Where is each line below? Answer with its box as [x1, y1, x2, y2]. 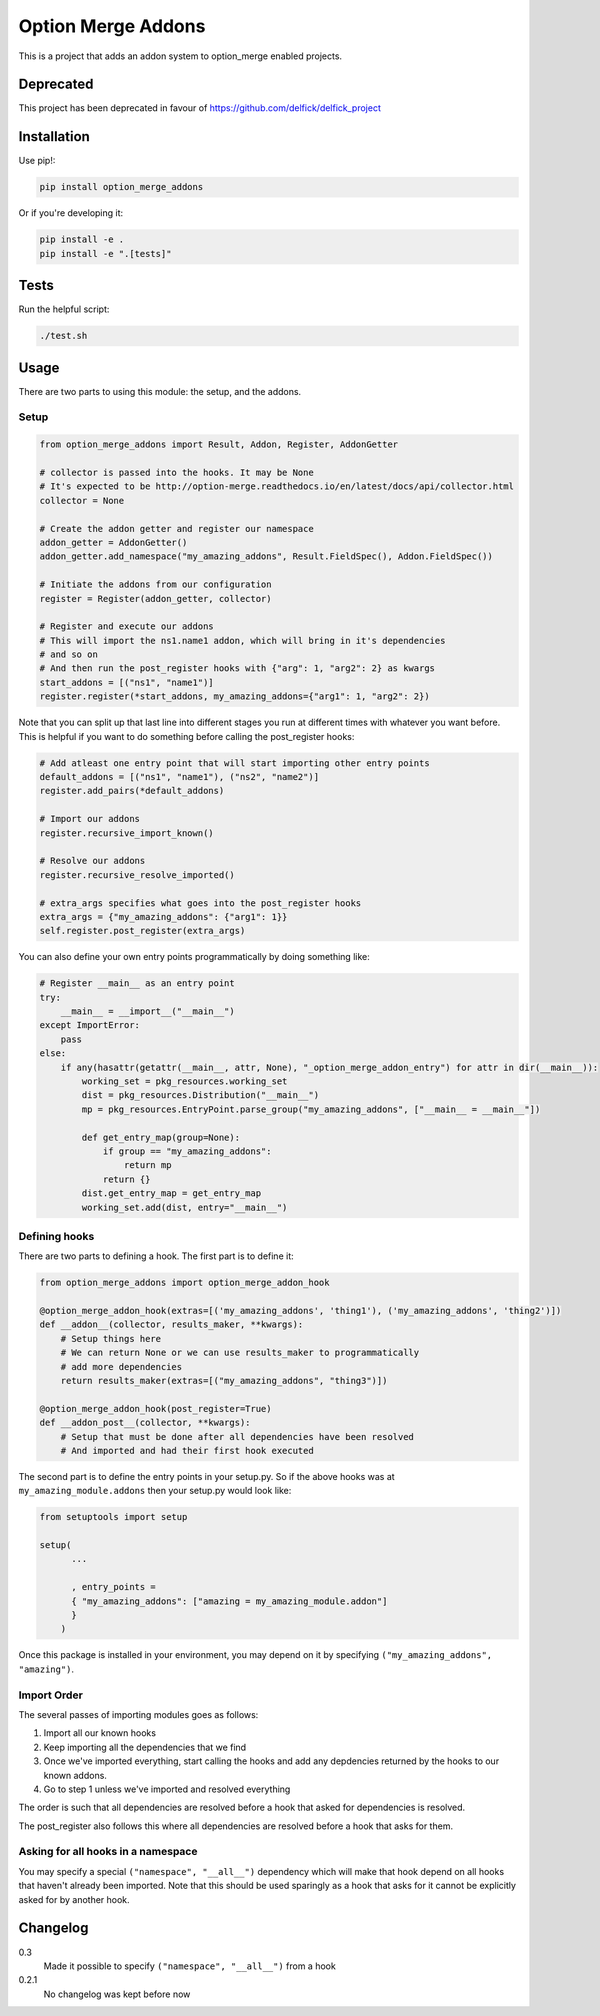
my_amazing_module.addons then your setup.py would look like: [18, 1485, 292, 1497]
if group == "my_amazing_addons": [102, 1145, 272, 1157]
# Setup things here [60, 1333, 162, 1344]
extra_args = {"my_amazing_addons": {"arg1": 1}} [39, 911, 288, 922]
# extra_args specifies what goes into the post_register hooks [39, 897, 362, 909]
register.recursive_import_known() [39, 827, 214, 839]
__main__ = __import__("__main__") [60, 1006, 235, 1017]
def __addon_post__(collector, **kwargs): [39, 1417, 251, 1429]
